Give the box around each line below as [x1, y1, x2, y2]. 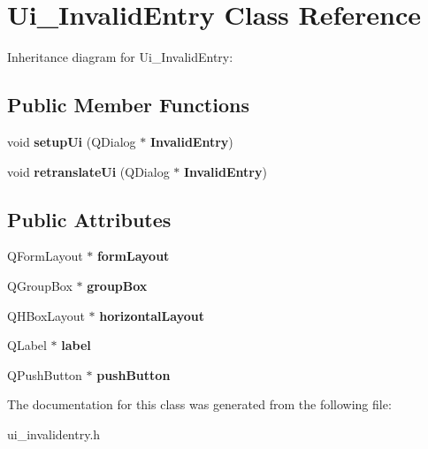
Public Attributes [7, 205, 172, 232]
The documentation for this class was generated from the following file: [7, 395, 392, 414]
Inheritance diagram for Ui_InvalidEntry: [7, 48, 233, 66]
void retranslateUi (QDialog [7, 162, 170, 180]
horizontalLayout [99, 306, 204, 324]
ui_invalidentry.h [7, 424, 101, 443]
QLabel [7, 336, 47, 354]
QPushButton [7, 365, 82, 384]
